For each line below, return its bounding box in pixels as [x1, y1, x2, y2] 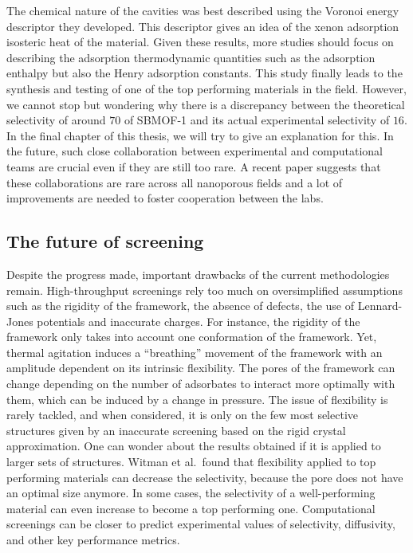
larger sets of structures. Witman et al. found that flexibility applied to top [6, 453, 376, 470]
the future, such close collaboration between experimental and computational [6, 143, 383, 159]
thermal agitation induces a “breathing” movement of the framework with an [6, 343, 383, 360]
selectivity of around [6, 112, 106, 128]
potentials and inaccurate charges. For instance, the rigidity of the [37, 312, 360, 329]
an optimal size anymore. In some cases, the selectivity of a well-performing [6, 484, 376, 501]
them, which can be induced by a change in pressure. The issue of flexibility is [6, 390, 388, 407]
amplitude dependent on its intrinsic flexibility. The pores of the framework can [6, 359, 395, 376]
